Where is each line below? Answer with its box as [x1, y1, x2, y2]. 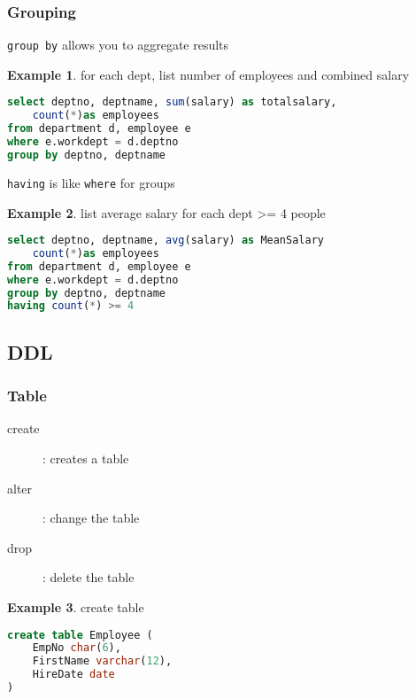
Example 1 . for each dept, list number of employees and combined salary [7, 65, 410, 83]
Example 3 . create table [7, 597, 144, 616]
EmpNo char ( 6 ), [32, 641, 121, 655]
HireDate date [32, 668, 115, 681]
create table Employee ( [7, 628, 153, 641]
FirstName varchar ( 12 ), [32, 655, 173, 668]
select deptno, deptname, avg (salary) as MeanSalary [7, 234, 324, 247]
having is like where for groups [7, 173, 175, 191]
